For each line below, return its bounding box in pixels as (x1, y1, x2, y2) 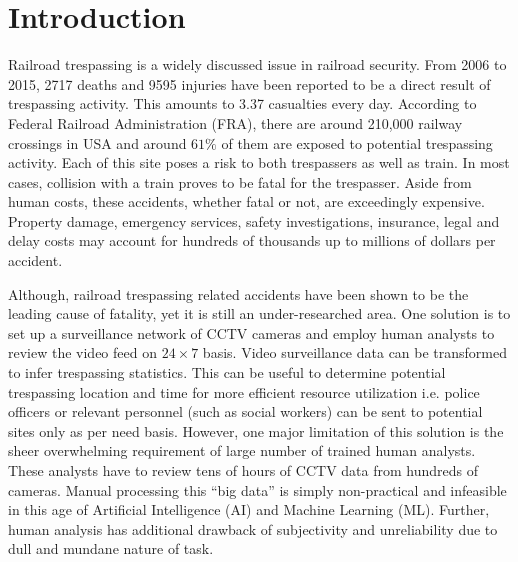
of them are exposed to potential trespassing (221, 132, 493, 153)
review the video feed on (8, 342, 157, 363)
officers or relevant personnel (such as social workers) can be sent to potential (8, 401, 483, 422)
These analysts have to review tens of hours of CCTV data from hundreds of (8, 460, 478, 480)
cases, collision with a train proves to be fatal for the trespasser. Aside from (8, 171, 472, 192)
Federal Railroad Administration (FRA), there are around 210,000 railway (8, 112, 463, 133)
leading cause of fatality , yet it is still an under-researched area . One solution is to (8, 303, 511, 324)
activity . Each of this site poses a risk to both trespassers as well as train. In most (8, 152, 510, 173)
